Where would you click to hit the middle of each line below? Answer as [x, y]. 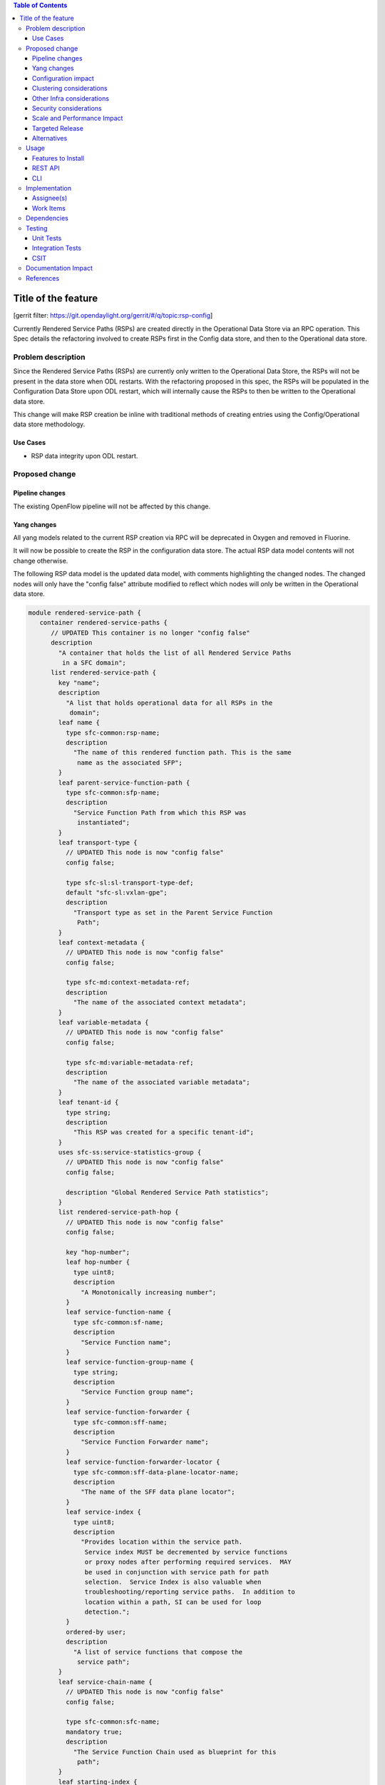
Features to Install [58, 158]
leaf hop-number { [98, 1262]
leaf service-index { [103, 1512]
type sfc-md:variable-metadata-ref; [129, 1062]
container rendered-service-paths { [103, 623]
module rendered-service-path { [85, 613]
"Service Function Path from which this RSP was [160, 813]
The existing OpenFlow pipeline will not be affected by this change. [112, 506]
